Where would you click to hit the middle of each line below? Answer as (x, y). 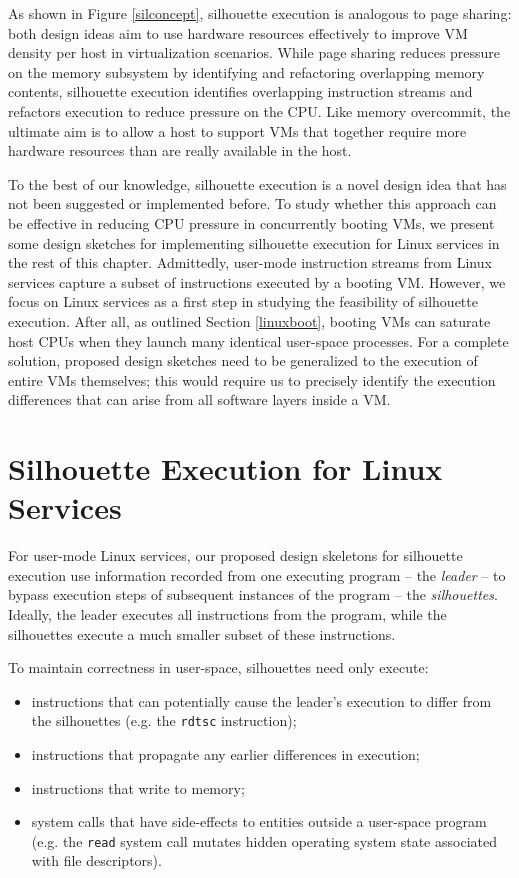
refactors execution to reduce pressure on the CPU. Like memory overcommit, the (259, 110)
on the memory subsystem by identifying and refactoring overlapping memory (246, 71)
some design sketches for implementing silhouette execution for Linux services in (254, 242)
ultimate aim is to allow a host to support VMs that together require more (237, 130)
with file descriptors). (96, 860)
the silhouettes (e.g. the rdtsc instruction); (164, 720)
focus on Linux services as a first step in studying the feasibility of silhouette (243, 301)
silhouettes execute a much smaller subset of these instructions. (202, 633)
